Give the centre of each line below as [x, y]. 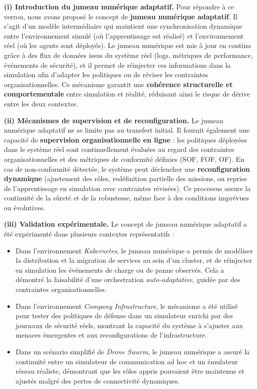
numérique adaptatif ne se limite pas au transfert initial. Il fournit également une [127, 130]
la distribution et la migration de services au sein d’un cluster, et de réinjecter [134, 260]
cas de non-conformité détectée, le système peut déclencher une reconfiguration [127, 169]
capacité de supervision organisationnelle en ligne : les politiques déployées [126, 139]
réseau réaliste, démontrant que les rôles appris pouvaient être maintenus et [130, 371]
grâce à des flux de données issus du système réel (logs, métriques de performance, [128, 55]
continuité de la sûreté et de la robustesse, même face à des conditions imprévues [127, 198]
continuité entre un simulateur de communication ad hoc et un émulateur [127, 361]
